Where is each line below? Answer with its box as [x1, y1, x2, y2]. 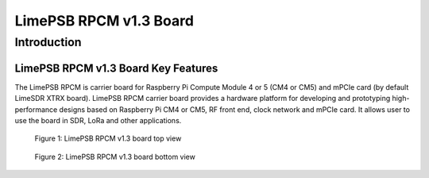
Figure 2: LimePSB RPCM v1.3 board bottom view [34, 152, 196, 161]
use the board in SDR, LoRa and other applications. [14, 115, 182, 125]
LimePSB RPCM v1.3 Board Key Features [14, 61, 218, 75]
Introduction [14, 35, 82, 49]
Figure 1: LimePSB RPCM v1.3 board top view [34, 133, 182, 143]
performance [14, 104, 58, 114]
